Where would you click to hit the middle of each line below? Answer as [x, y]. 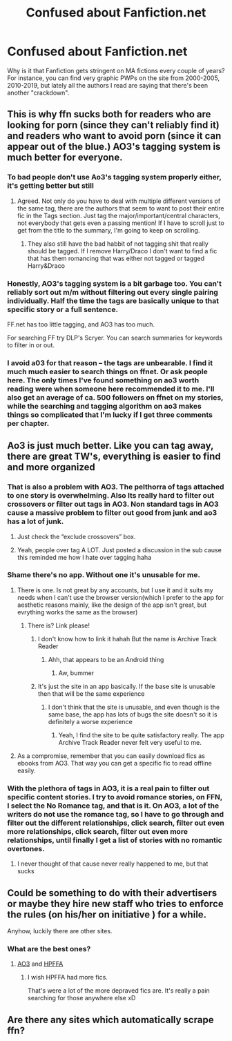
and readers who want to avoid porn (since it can [114, 136]
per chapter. [28, 423]
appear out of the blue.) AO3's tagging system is [114, 147]
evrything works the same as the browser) [77, 612]
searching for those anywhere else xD [81, 998]
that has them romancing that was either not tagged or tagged [116, 258]
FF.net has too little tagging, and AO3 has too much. [81, 324]
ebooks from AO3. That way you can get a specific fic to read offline [114, 763]
